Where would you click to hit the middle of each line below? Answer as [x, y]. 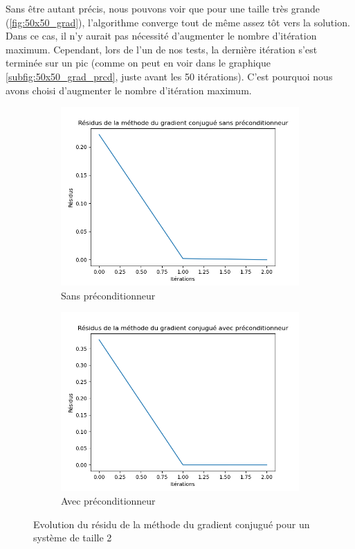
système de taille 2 [73, 538]
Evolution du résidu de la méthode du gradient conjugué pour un [172, 524]
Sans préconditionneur [108, 295]
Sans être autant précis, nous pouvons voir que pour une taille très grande [163, 8]
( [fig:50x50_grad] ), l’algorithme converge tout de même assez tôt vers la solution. [178, 22]
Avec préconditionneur [108, 500]
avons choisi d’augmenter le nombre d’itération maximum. [129, 90]
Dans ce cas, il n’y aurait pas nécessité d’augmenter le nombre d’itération [161, 36]
